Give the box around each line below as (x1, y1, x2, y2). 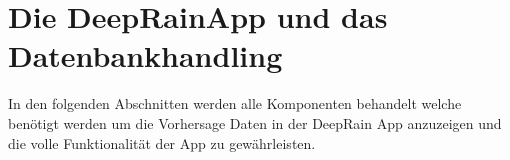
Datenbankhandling (8, 35, 283, 76)
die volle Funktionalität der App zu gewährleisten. (8, 132, 316, 153)
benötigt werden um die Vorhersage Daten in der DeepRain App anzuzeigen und (8, 112, 502, 133)
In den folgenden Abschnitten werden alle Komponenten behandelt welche (8, 93, 462, 114)
